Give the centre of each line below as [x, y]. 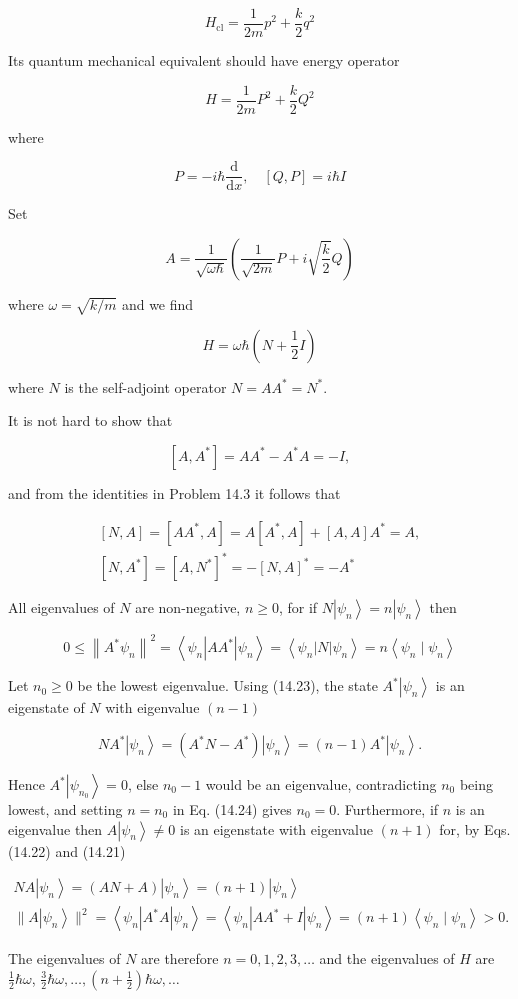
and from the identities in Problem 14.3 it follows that [174, 492]
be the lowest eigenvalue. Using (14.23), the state [227, 685]
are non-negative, [188, 607]
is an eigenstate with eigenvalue [276, 828]
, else [143, 784]
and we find [157, 303]
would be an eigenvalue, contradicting [321, 784]
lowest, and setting [65, 809]
